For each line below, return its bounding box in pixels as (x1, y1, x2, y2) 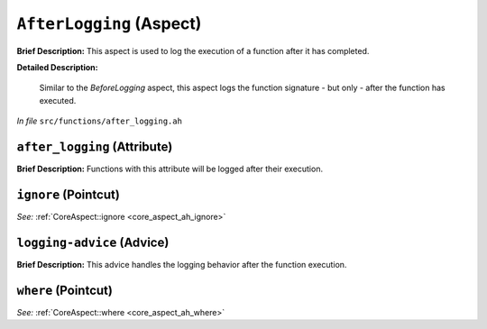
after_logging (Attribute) (16, 139, 173, 154)
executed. (39, 95, 77, 105)
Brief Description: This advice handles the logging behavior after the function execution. (16, 259, 347, 270)
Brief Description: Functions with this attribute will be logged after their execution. (16, 163, 324, 175)
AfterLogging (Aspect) (16, 14, 202, 33)
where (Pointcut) (16, 282, 113, 297)
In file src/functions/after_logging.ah (16, 115, 182, 126)
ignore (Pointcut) (16, 187, 121, 202)
